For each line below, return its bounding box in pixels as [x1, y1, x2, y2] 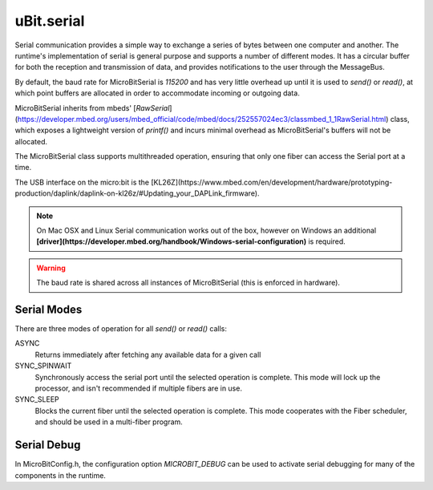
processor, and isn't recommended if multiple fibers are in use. [34, 383, 242, 393]
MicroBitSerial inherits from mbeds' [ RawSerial [14, 103, 170, 112]
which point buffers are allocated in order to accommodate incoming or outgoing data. [14, 88, 300, 98]
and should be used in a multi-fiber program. [34, 417, 184, 427]
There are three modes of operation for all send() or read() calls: [14, 324, 228, 334]
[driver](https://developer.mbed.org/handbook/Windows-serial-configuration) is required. [36, 237, 346, 246]
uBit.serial [14, 12, 85, 30]
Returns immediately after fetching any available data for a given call [34, 350, 261, 359]
